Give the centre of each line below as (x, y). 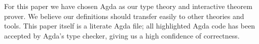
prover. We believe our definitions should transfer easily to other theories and (124, 16)
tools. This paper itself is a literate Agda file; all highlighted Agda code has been (130, 26)
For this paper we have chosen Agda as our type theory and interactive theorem (128, 6)
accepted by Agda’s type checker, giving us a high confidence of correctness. (122, 35)
